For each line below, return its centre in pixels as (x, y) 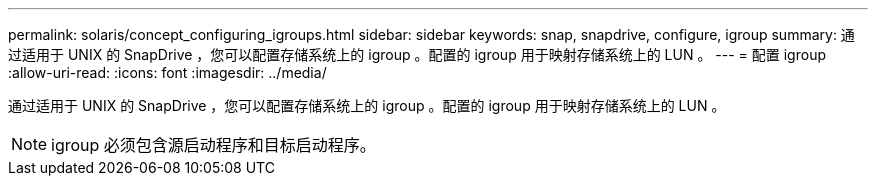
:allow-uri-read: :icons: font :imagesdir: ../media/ (167, 72)
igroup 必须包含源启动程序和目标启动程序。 (213, 145)
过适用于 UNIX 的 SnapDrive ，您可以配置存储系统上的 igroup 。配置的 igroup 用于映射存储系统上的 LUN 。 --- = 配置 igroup (417, 54)
